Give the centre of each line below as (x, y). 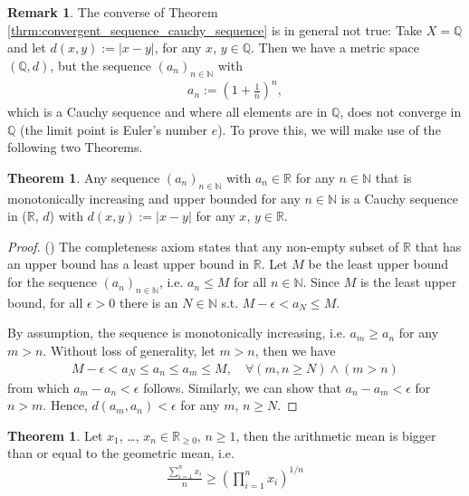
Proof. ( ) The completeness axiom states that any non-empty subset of (203, 246)
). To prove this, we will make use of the (329, 129)
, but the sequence (101, 65)
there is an (148, 302)
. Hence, (65, 405)
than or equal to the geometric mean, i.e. (121, 453)
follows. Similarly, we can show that (242, 387)
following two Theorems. (75, 147)
